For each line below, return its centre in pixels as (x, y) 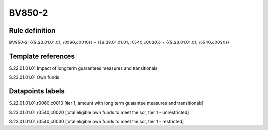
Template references (42, 56)
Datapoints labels (37, 91)
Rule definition (32, 30)
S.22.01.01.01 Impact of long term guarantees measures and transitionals (83, 68)
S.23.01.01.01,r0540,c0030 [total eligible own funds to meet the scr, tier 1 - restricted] (96, 122)
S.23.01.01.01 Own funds (34, 77)
